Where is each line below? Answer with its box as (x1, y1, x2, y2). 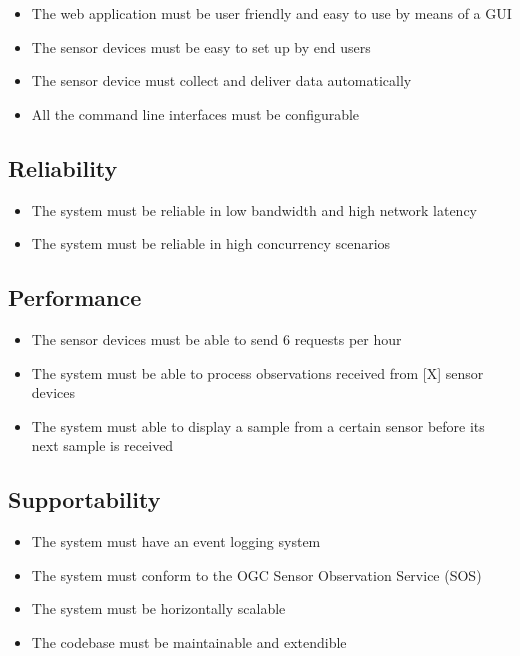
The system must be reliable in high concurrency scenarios (31, 233, 391, 254)
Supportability (8, 484, 161, 515)
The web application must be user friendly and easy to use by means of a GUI (31, 3, 512, 23)
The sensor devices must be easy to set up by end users (31, 36, 371, 57)
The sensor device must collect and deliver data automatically (31, 70, 412, 91)
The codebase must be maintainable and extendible (31, 631, 347, 652)
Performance (8, 282, 142, 313)
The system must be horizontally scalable (31, 598, 286, 619)
